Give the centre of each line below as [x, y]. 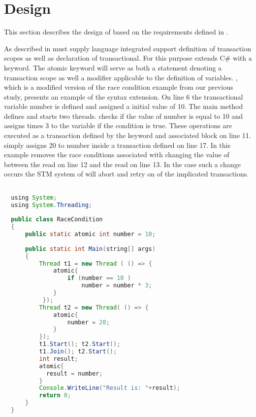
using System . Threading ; [52, 205]
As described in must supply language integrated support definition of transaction [128, 48]
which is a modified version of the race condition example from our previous [119, 87]
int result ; [59, 359]
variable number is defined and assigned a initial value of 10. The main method [124, 106]
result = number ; [74, 373]
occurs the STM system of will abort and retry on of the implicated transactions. [127, 174]
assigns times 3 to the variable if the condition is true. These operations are [118, 125]
